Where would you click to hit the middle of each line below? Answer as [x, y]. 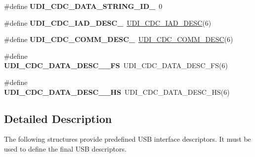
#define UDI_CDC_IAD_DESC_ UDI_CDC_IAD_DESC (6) [108, 22]
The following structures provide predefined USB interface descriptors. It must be [127, 139]
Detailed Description [58, 118]
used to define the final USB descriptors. [65, 148]
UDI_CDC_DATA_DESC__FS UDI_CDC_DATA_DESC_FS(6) [116, 65]
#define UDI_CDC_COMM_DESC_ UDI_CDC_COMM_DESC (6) [119, 39]
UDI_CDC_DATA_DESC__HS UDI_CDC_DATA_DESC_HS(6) [117, 92]
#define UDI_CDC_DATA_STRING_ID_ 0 [83, 6]
